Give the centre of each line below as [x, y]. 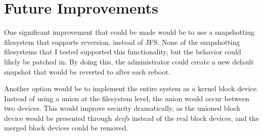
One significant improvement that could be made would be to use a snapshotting [129, 32]
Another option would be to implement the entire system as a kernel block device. [131, 88]
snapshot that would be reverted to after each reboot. [87, 71]
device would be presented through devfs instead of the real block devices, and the [131, 118]
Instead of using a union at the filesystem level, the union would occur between [127, 98]
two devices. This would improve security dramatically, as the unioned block [122, 108]
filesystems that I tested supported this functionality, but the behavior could [123, 52]
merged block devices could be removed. [66, 128]
